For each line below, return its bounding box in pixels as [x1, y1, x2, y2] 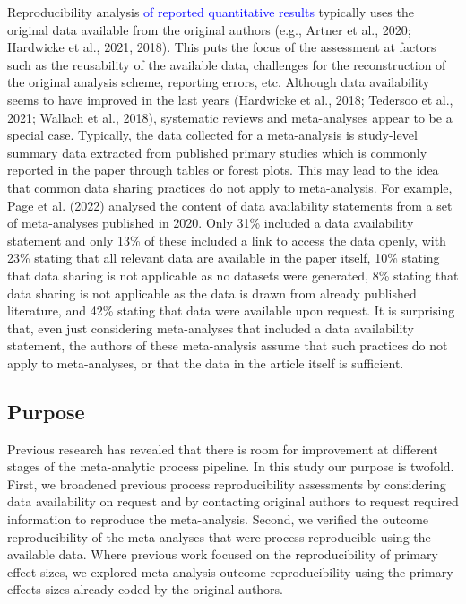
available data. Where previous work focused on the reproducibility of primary [7, 545, 438, 564]
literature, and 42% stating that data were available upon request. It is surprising [7, 301, 455, 320]
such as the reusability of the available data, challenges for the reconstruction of [7, 55, 446, 73]
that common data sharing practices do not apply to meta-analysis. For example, [7, 177, 453, 196]
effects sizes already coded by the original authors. [7, 580, 284, 599]
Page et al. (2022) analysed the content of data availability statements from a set [7, 195, 453, 214]
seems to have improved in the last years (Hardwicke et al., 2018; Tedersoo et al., [7, 90, 453, 108]
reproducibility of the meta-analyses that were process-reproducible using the [7, 527, 431, 546]
